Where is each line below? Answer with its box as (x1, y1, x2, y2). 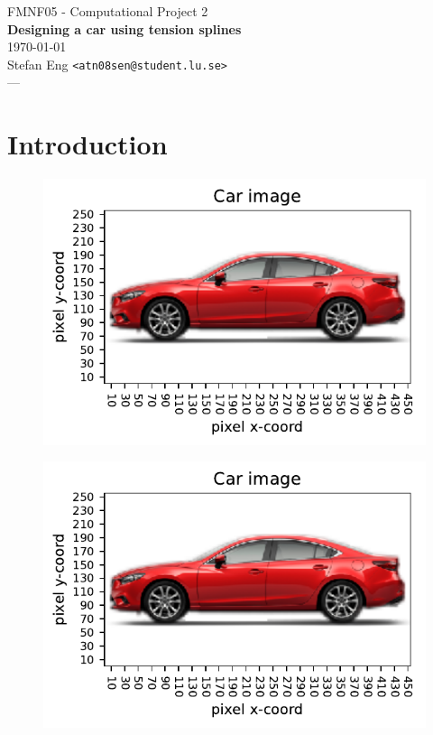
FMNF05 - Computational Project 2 (7, 2, 208, 20)
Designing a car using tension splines (7, 19, 242, 38)
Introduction (7, 126, 168, 163)
